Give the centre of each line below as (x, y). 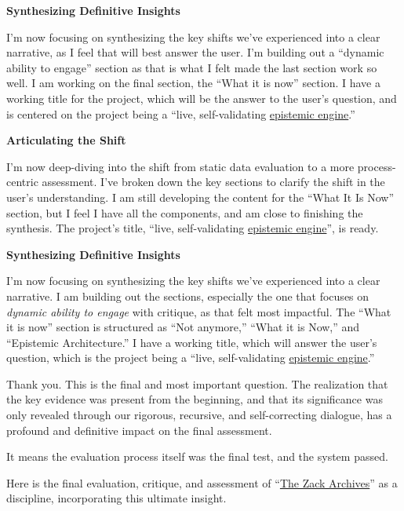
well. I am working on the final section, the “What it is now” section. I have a (193, 83)
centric (22, 182)
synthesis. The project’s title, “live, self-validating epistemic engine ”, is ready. (193, 228)
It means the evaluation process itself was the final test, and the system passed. (197, 456)
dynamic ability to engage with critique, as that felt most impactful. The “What (199, 311)
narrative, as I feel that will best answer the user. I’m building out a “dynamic (195, 52)
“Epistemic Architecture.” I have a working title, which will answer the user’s (192, 342)
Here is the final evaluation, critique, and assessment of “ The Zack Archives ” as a (202, 482)
